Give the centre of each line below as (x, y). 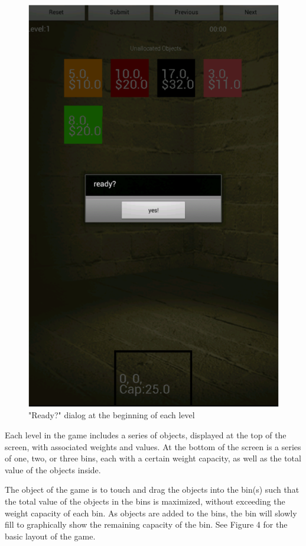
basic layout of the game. (50, 536)
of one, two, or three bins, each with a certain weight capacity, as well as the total (153, 458)
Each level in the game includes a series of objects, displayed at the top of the (146, 434)
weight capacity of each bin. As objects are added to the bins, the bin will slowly (151, 513)
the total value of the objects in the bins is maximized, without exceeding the (145, 501)
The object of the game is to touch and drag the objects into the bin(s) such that (152, 490)
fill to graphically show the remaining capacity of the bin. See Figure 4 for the (146, 524)
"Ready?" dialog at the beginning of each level (112, 415)
